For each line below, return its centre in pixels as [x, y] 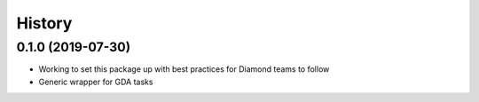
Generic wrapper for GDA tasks [96, 82]
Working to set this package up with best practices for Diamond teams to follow [184, 69]
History [44, 23]
